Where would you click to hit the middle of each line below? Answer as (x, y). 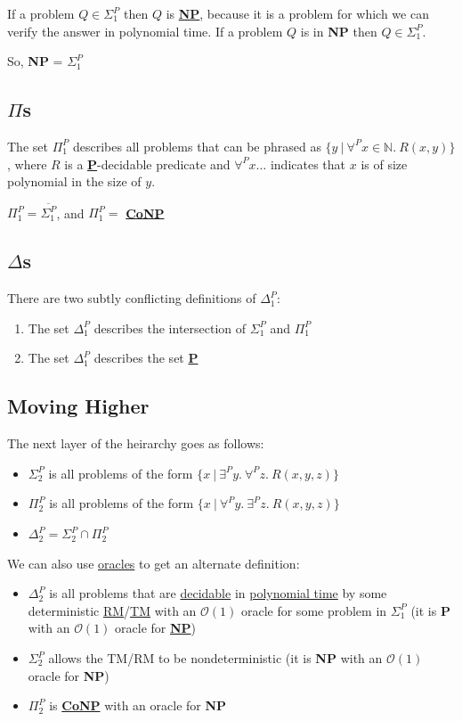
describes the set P (146, 358)
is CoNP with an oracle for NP (138, 705)
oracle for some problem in (314, 610)
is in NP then (339, 31)
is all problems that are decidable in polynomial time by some (218, 593)
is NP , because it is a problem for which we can (297, 13)
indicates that (308, 164)
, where (27, 164)
